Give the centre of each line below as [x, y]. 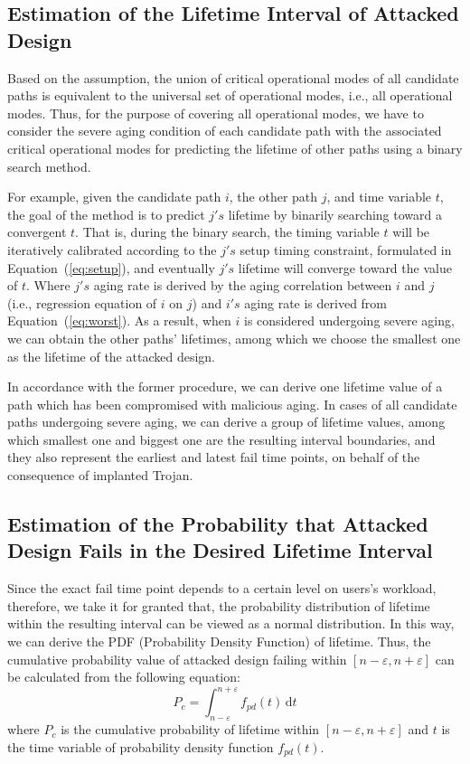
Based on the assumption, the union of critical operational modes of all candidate [233, 77]
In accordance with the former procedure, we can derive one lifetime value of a [225, 387]
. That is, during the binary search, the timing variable [227, 232]
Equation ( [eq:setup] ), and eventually [111, 267]
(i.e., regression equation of [82, 302]
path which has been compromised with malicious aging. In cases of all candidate [232, 404]
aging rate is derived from [316, 302]
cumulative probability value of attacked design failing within [177, 659]
